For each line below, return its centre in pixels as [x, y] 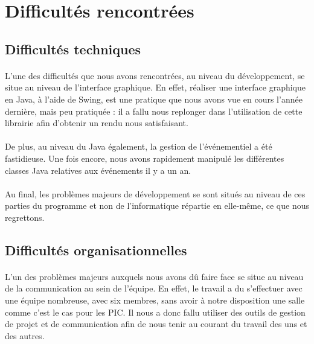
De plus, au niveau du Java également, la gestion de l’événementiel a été [139, 146]
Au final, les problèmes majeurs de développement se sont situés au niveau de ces [155, 193]
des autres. [25, 335]
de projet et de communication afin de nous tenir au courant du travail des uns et [156, 324]
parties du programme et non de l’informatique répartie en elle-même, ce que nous [157, 205]
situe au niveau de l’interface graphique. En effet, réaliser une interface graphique [155, 87]
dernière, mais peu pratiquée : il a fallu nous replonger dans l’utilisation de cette [154, 111]
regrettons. [25, 217]
